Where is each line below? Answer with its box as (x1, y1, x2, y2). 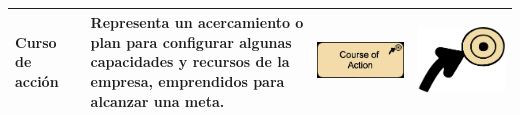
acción (15, 71, 59, 92)
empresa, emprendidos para (90, 71, 285, 92)
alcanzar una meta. (90, 90, 225, 111)
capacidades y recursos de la (90, 51, 290, 72)
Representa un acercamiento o (90, 12, 304, 33)
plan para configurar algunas (90, 31, 292, 52)
